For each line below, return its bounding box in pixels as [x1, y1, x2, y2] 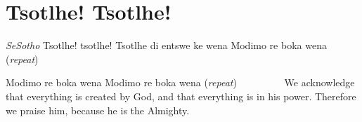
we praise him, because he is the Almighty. [6, 102, 190, 117]
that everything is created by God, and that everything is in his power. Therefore [6, 88, 356, 103]
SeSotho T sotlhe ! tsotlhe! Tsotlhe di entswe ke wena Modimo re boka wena [6, 38, 327, 53]
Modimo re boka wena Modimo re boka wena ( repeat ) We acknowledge [6, 75, 355, 90]
